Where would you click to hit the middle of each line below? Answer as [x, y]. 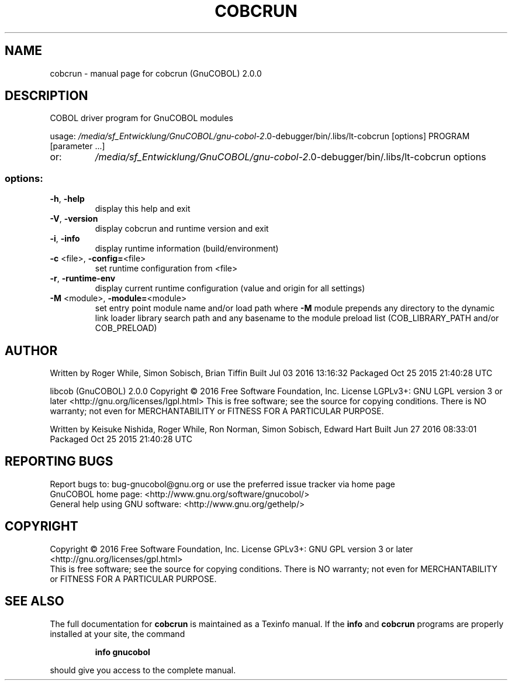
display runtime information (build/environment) [187, 249]
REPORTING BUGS [59, 462]
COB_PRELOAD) [126, 328]
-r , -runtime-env [83, 278]
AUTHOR [31, 350]
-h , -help [67, 199]
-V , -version [74, 219]
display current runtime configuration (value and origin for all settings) [230, 288]
